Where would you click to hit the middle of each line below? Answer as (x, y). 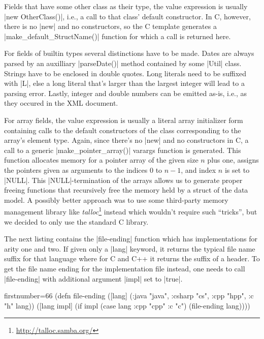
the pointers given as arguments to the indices (76, 169)
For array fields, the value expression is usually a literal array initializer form (124, 120)
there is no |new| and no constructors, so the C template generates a (110, 26)
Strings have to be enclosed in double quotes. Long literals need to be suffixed (125, 73)
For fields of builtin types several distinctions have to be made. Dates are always (129, 53)
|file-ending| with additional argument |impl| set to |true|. (93, 278)
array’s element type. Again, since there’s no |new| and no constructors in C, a (126, 140)
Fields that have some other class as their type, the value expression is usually (126, 6)
